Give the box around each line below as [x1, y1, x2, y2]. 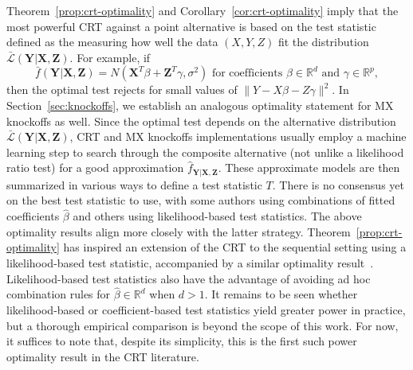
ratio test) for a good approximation [6, 159, 184, 176]
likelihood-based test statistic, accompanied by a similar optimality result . [6, 254, 374, 271]
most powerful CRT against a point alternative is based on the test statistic [6, 18, 376, 34]
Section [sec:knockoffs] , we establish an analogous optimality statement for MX [6, 96, 394, 113]
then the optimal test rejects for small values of [6, 81, 238, 98]
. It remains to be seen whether [204, 286, 358, 302]
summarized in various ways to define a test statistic [6, 176, 262, 193]
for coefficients [211, 68, 283, 80]
